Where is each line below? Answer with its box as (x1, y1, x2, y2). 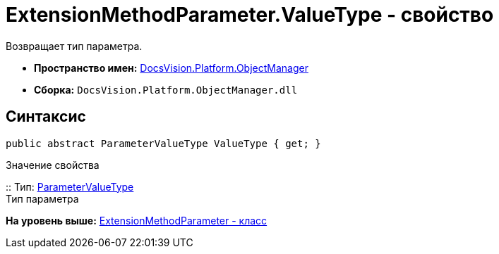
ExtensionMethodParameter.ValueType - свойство (6, 3, 494, 27)
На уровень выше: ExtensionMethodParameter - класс (6, 214, 267, 227)
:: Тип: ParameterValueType (6, 180, 134, 193)
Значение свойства (6, 158, 100, 171)
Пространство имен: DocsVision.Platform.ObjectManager (34, 61, 308, 74)
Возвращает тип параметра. (6, 39, 143, 52)
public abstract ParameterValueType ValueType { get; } (6, 137, 321, 149)
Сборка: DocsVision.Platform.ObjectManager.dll (34, 83, 298, 96)
